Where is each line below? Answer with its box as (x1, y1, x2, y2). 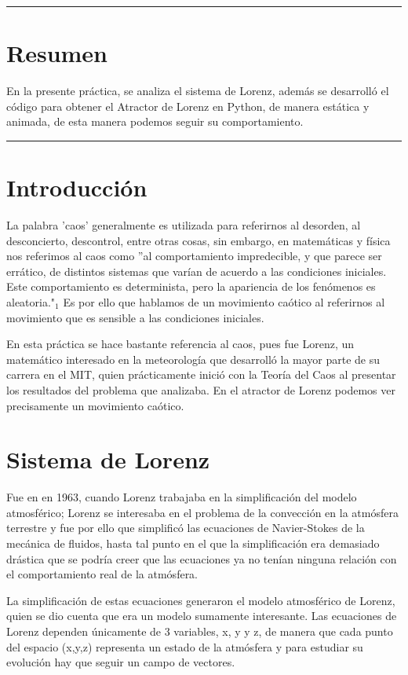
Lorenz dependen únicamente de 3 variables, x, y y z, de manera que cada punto (6, 623, 393, 640)
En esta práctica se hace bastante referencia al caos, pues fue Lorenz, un (6, 336, 355, 352)
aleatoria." (6, 294, 56, 310)
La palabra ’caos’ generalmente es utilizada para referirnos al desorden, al (6, 217, 361, 233)
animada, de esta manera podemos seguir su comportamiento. (6, 113, 304, 130)
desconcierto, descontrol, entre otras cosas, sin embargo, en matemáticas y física (6, 232, 391, 248)
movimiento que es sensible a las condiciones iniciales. (6, 309, 264, 325)
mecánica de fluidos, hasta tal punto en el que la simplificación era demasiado (6, 535, 380, 552)
